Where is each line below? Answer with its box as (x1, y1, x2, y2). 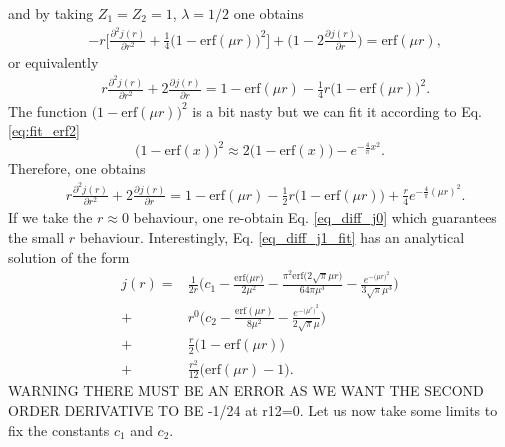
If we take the (8, 207, 93, 228)
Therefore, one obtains (8, 158, 146, 179)
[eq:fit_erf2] (8, 120, 81, 141)
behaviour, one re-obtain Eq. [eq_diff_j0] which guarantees (133, 207, 497, 228)
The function (8, 100, 87, 121)
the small (8, 226, 65, 247)
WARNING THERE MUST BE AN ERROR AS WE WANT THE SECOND (8, 380, 484, 401)
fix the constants (8, 419, 110, 440)
